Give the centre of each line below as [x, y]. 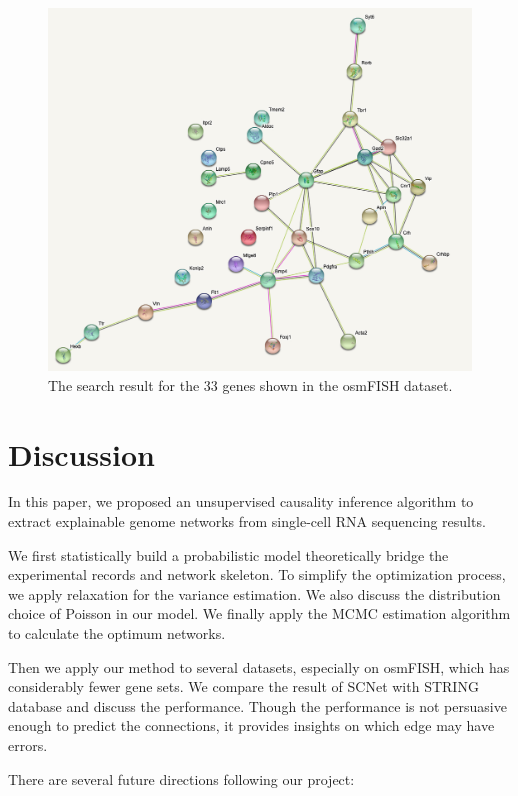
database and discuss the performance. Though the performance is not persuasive [257, 705]
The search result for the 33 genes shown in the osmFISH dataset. [250, 384]
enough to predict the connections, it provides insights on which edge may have [251, 725]
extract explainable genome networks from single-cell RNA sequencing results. [247, 521]
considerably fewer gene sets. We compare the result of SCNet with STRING [243, 686]
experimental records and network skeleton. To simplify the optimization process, [257, 574]
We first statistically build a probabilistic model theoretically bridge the [228, 554]
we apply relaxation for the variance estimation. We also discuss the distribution [254, 593]
